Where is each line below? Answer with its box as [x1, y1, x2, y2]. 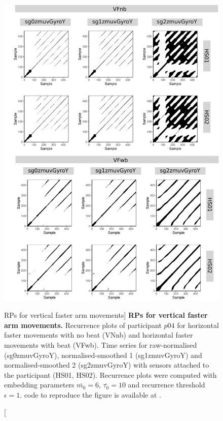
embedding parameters [4, 379, 75, 390]
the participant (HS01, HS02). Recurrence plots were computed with [4, 369, 217, 380]
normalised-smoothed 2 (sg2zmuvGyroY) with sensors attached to [4, 359, 209, 370]
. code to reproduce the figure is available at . [20, 389, 161, 400]
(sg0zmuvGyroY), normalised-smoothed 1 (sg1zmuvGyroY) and [4, 349, 202, 360]
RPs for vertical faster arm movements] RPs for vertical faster [4, 310, 208, 320]
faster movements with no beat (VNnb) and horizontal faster [4, 329, 193, 340]
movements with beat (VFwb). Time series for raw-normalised [4, 339, 197, 350]
